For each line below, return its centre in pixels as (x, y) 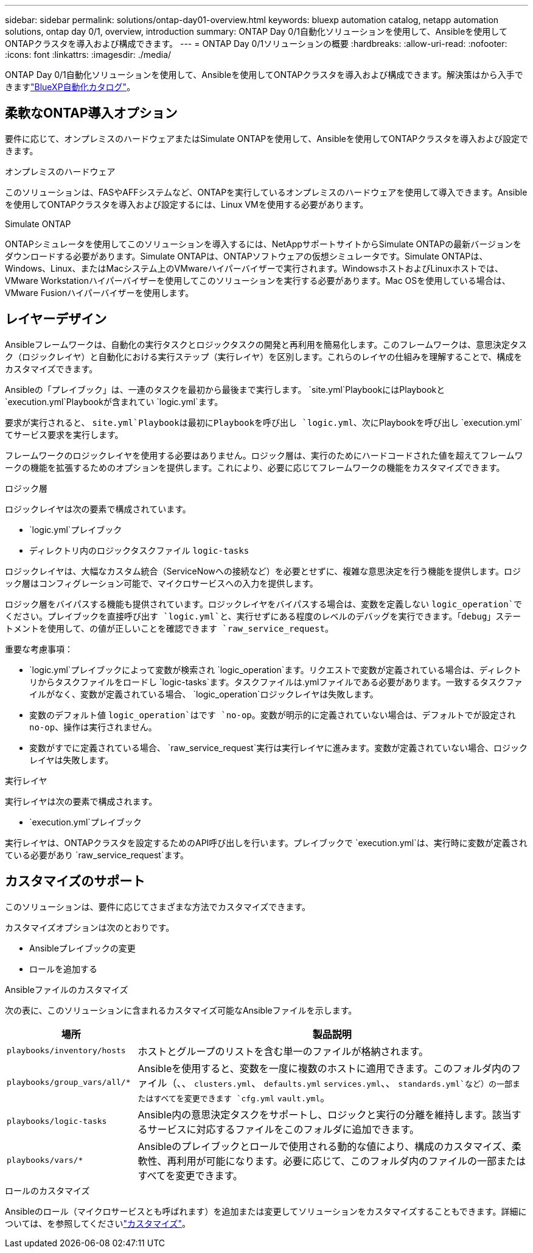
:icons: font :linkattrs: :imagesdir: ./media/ (88, 55)
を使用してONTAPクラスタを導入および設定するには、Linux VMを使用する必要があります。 (187, 204)
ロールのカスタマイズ (47, 1190)
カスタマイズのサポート (75, 881)
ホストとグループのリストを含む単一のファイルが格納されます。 (283, 1051)
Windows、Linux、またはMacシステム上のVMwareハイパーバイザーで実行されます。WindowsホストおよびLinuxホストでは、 (254, 268)
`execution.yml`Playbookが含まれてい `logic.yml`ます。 (114, 401)
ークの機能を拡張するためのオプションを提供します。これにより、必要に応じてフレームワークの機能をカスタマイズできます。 (255, 467)
